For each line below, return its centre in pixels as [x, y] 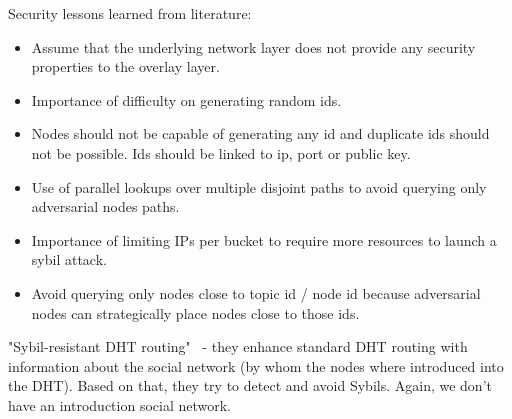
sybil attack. [69, 259]
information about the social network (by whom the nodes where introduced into [256, 365]
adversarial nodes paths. [105, 206]
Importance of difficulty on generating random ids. [186, 99]
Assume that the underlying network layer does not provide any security [253, 46]
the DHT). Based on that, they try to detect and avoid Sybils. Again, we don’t [250, 385]
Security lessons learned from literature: [130, 13]
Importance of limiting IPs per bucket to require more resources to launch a [264, 239]
